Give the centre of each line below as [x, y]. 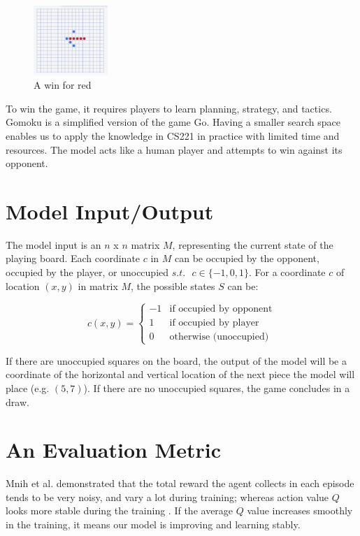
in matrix [98, 285]
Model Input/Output [110, 211]
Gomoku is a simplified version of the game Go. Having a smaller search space [173, 122]
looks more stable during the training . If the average [120, 510]
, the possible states [173, 285]
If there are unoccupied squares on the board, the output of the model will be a [176, 360]
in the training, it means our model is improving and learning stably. [153, 524]
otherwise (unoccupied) [219, 336]
